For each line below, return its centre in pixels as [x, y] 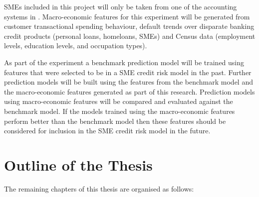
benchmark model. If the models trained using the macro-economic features [120, 111]
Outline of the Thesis [78, 164]
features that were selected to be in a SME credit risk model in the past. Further [128, 72]
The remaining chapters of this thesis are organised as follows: [99, 188]
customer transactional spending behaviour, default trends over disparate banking [129, 26]
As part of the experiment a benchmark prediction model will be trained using [124, 62]
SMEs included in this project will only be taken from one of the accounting [121, 6]
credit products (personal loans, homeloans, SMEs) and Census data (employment [130, 36]
